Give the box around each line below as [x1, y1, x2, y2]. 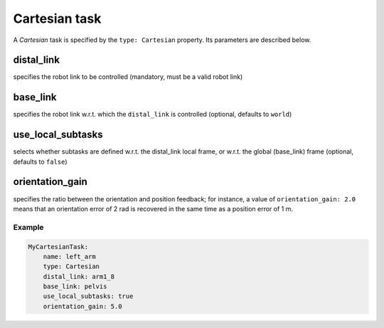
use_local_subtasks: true [43, 292, 134, 300]
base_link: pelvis [43, 282, 107, 291]
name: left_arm [43, 253, 96, 260]
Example [13, 222, 44, 232]
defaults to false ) [13, 157, 68, 166]
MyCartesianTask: [28, 243, 89, 250]
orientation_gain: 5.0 [43, 302, 122, 310]
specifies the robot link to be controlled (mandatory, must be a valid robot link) [13, 73, 243, 81]
